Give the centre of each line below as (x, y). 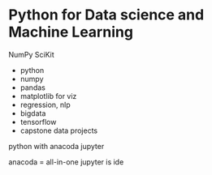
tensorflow (38, 122)
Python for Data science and (106, 15)
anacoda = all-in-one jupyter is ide (66, 162)
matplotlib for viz (48, 96)
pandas (33, 87)
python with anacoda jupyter (56, 146)
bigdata (33, 113)
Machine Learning (71, 32)
